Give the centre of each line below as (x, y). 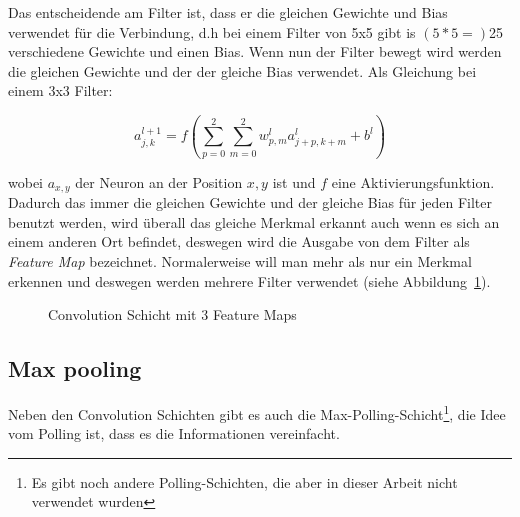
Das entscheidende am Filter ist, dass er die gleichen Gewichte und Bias (228, 12)
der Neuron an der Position (159, 181)
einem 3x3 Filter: (60, 90)
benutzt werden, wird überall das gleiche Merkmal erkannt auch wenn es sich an (254, 221)
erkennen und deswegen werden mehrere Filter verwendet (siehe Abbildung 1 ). (249, 280)
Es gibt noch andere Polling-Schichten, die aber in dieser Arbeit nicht (244, 481)
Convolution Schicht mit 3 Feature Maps (172, 314)
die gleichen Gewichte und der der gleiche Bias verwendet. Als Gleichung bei (242, 70)
